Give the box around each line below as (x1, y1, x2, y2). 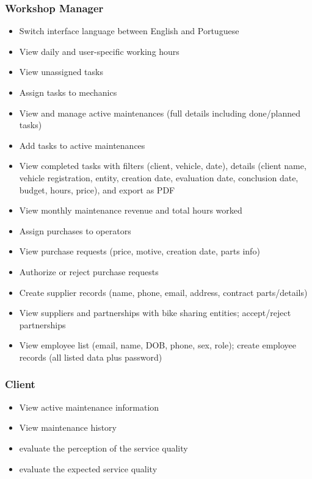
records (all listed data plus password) (19, 350, 162, 363)
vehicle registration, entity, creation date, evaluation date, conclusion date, (19, 171, 299, 184)
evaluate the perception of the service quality (19, 441, 188, 454)
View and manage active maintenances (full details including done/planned (19, 106, 301, 119)
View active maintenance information (19, 400, 159, 413)
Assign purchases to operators (19, 224, 131, 237)
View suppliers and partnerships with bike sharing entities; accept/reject (19, 306, 291, 319)
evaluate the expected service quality (19, 462, 158, 475)
